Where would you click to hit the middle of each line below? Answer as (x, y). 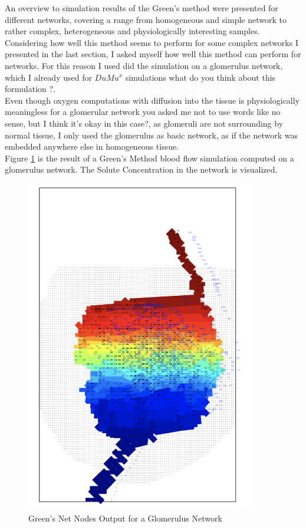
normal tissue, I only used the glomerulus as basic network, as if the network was (151, 135)
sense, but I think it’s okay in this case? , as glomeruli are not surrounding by (144, 123)
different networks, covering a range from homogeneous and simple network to (146, 19)
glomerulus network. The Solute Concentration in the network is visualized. (141, 169)
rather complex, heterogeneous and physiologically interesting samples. (132, 31)
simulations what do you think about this (200, 77)
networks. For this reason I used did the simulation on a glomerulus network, (144, 65)
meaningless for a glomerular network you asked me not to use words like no (143, 112)
